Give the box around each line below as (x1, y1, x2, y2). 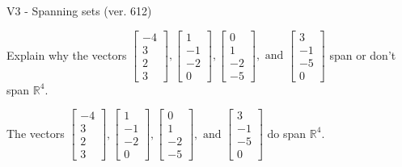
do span (267, 124, 307, 141)
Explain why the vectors (6, 46, 127, 63)
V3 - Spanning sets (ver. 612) (6, 2, 152, 19)
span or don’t (329, 46, 396, 63)
